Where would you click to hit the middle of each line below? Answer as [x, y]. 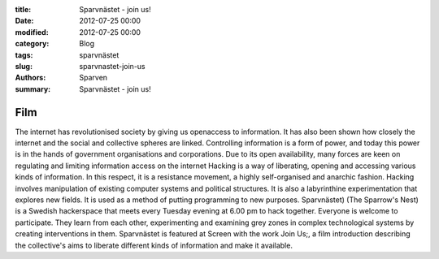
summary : [33, 88]
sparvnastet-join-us [112, 66]
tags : [24, 55]
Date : [24, 21]
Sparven [93, 78]
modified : [32, 32]
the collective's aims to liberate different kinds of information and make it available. [154, 245]
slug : [24, 66]
